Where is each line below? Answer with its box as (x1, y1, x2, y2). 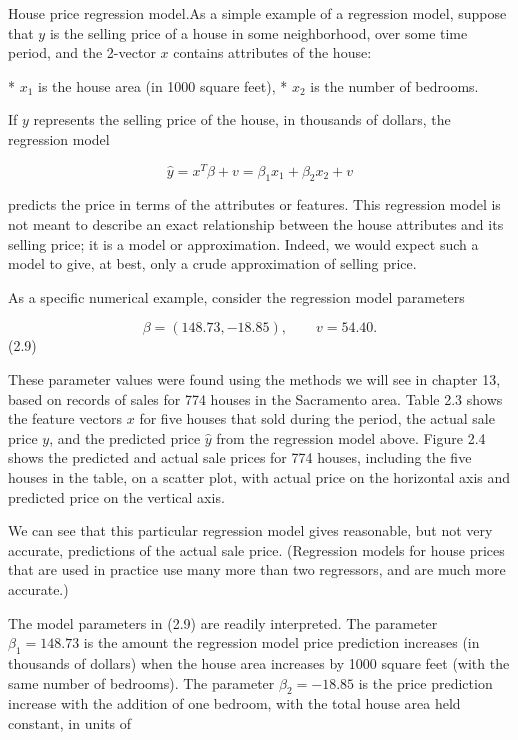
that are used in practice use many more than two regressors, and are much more (8, 559, 506, 580)
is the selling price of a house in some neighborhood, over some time (49, 22, 468, 43)
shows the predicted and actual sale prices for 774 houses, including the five (8, 447, 472, 468)
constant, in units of (8, 712, 132, 733)
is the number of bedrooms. (310, 75, 479, 96)
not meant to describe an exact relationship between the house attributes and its (8, 214, 504, 235)
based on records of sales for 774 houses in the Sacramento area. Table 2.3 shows (8, 388, 503, 409)
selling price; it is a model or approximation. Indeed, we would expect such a (8, 233, 479, 254)
